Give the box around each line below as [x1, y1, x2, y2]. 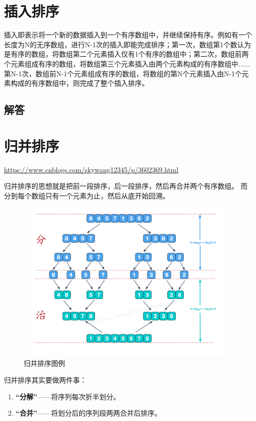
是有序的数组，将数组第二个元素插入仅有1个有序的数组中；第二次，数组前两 [4, 49, 249, 59]
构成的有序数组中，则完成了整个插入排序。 [10, 78, 149, 88]
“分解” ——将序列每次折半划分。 [15, 391, 120, 401]
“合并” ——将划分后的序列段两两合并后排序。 [15, 408, 161, 418]
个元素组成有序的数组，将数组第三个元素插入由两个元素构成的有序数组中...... [4, 58, 250, 68]
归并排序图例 [24, 358, 65, 368]
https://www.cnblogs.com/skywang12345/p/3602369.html [4, 164, 179, 174]
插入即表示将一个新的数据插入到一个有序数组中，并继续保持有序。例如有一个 [4, 30, 252, 40]
